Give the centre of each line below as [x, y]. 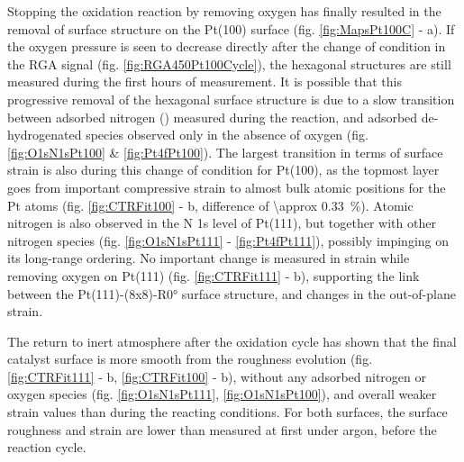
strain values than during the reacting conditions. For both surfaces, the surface [227, 412]
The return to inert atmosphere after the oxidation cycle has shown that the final [232, 341]
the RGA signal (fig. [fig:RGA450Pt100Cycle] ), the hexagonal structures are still [229, 63]
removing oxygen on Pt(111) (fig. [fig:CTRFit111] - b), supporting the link [214, 275]
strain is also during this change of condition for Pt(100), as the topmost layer [223, 170]
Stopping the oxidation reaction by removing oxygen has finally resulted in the [224, 11]
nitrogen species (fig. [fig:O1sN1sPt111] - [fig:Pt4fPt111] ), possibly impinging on [228, 240]
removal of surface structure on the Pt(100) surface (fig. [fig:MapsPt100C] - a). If [231, 28]
